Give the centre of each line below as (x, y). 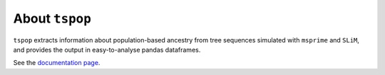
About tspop (52, 18)
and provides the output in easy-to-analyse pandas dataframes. (107, 50)
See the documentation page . (57, 63)
